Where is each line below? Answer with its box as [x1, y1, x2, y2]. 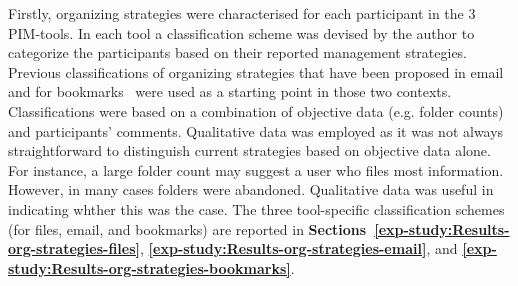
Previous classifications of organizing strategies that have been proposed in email [8, 61, 504, 82]
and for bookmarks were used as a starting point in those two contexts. [8, 81, 452, 102]
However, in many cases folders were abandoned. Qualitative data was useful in [8, 179, 494, 200]
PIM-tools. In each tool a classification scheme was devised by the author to [8, 22, 475, 43]
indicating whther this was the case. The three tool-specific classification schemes [8, 198, 505, 219]
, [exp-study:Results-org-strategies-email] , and [140, 238, 458, 259]
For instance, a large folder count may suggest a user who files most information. [8, 159, 504, 180]
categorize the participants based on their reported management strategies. [8, 42, 468, 63]
